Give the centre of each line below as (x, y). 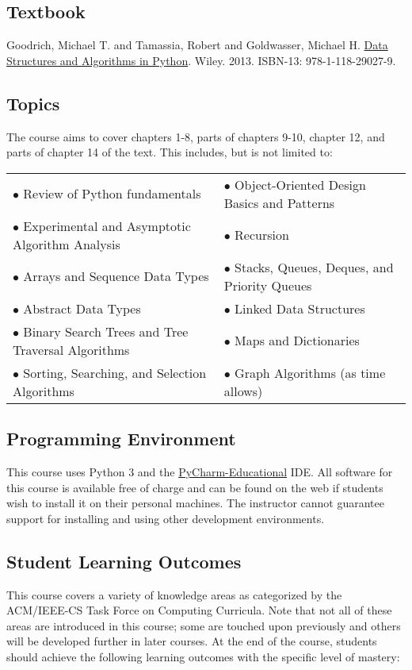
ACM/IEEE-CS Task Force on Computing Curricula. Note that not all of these (199, 610)
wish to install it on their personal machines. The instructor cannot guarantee (195, 503)
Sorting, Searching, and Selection (115, 372)
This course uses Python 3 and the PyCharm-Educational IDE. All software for (200, 471)
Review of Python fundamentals (112, 194)
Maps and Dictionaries (297, 341)
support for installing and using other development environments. (166, 518)
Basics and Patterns (279, 202)
